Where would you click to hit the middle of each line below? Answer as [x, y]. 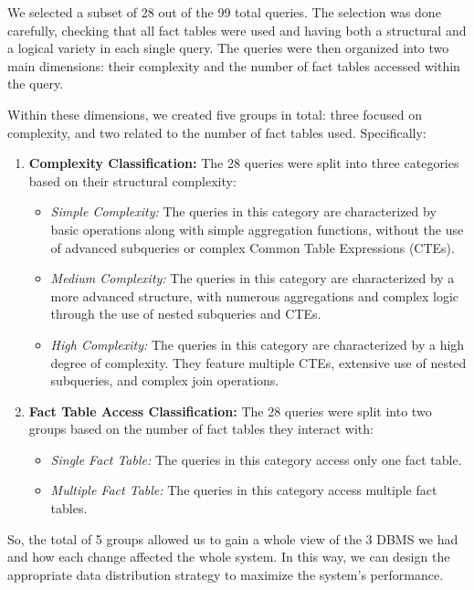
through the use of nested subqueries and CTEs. [186, 314]
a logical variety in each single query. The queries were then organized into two [228, 48]
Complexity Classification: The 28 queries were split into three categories [244, 163]
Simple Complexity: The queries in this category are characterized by [243, 211]
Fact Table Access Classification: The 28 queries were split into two [230, 411]
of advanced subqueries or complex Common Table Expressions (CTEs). [253, 247]
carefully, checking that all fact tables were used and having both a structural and [237, 30]
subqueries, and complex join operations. [165, 380]
